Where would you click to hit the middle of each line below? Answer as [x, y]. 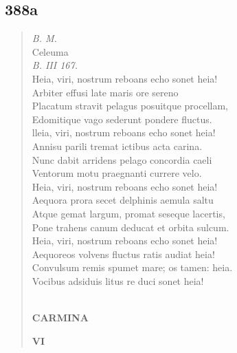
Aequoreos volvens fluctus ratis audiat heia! [123, 254]
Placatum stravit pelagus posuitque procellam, [130, 106]
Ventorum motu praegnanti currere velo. [117, 173]
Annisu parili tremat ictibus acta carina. [117, 146]
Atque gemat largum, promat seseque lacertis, [128, 213]
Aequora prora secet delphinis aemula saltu [123, 200]
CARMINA [60, 318]
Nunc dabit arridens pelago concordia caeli [122, 159]
